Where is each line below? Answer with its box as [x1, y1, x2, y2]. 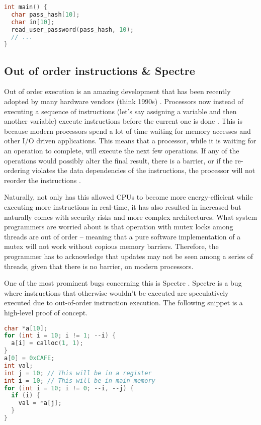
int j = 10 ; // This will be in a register [4, 369, 152, 377]
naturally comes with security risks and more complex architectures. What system [4, 211, 257, 222]
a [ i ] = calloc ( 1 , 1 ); [11, 339, 83, 347]
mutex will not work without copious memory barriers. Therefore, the [4, 241, 219, 251]
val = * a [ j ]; [18, 399, 62, 407]
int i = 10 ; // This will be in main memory [4, 377, 155, 384]
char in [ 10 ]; [11, 18, 55, 26]
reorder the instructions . [4, 175, 81, 185]
